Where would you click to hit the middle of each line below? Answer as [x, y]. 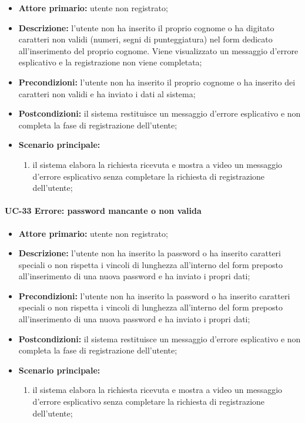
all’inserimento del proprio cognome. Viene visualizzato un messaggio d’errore [158, 50]
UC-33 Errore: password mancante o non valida [103, 211]
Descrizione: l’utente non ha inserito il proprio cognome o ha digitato [146, 27]
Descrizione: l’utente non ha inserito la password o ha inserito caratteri [150, 253]
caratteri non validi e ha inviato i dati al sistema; [107, 93]
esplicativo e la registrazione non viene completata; [110, 62]
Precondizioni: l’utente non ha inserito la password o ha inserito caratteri [154, 295]
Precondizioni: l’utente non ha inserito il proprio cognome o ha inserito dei [157, 82]
